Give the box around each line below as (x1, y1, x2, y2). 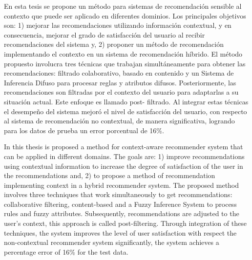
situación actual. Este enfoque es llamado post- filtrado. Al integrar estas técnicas (4, 96, 249, 106)
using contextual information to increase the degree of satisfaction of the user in (4, 160, 243, 171)
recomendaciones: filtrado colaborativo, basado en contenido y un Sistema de (4, 68, 234, 78)
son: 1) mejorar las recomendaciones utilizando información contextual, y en (4, 20, 231, 30)
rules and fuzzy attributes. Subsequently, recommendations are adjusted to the (4, 208, 239, 219)
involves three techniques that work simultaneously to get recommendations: (4, 189, 232, 200)
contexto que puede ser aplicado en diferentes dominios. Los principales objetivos (4, 10, 246, 20)
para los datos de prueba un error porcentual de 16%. (4, 125, 164, 135)
